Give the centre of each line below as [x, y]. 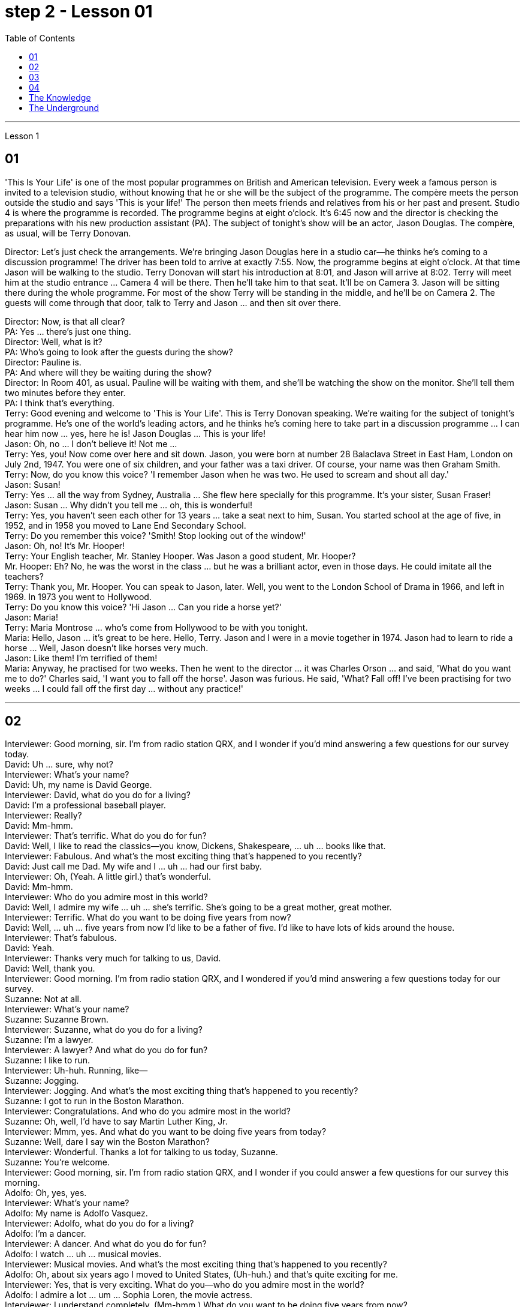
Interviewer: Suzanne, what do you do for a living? [104, 1030]
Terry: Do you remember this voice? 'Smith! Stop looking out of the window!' [156, 535]
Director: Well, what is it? [54, 341]
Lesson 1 [22, 136]
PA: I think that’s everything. [60, 403]
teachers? [24, 576]
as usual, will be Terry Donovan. [68, 233]
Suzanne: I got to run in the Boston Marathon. [95, 1101]
